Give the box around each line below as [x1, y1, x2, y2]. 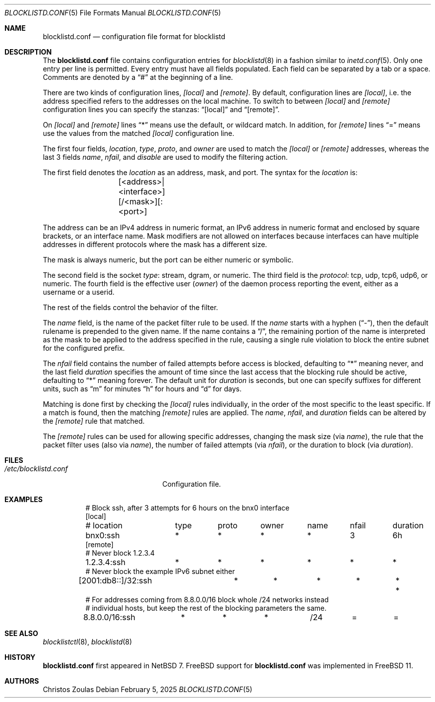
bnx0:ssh [85, 530, 120, 540]
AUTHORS [4, 677, 39, 685]
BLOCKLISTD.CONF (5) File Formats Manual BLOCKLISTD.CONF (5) [4, 8, 221, 17]
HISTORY [4, 653, 36, 661]
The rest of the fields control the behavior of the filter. [43, 303, 218, 312]
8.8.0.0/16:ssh [83, 612, 135, 622]
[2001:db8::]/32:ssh [78, 575, 152, 585]
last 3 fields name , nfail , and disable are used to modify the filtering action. [43, 153, 288, 161]
